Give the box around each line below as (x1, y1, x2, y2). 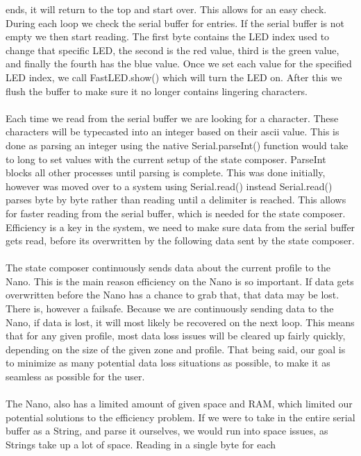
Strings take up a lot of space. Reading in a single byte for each (6, 437, 276, 451)
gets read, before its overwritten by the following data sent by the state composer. (6, 233, 355, 248)
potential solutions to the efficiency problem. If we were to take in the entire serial (6, 409, 355, 424)
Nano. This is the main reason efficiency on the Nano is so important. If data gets (6, 273, 354, 288)
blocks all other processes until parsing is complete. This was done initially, (6, 165, 326, 180)
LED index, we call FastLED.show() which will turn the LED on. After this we (6, 69, 342, 84)
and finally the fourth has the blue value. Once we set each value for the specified (6, 56, 352, 71)
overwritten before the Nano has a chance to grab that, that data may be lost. (6, 287, 339, 302)
